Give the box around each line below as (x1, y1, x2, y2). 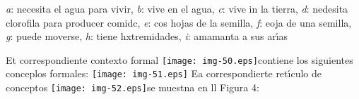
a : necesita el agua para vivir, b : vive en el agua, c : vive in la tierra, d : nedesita (6, 1, 348, 15)
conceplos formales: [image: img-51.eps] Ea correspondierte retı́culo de (6, 66, 322, 81)
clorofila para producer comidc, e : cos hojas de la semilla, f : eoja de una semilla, (6, 15, 352, 29)
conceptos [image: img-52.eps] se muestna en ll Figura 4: (6, 80, 259, 95)
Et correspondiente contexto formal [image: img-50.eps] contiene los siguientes (6, 52, 353, 67)
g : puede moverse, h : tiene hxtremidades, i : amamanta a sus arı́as (6, 29, 288, 44)
